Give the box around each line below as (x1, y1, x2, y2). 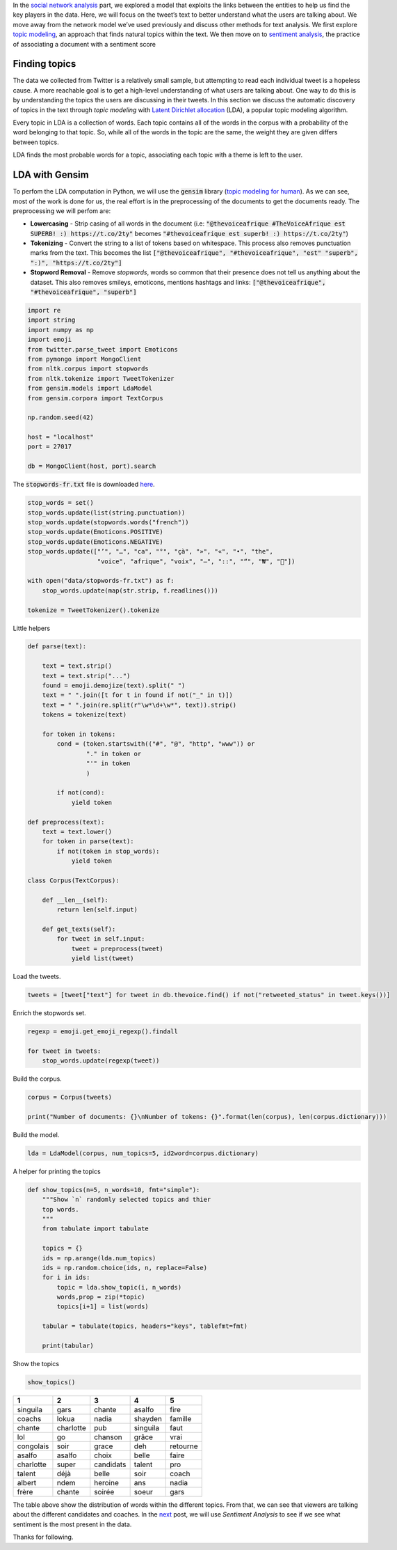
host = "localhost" (27, 433, 94, 441)
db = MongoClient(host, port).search (27, 462, 156, 470)
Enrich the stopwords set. (13, 1008, 86, 1017)
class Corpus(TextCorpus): (27, 876, 120, 884)
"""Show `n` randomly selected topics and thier (42, 1196, 211, 1204)
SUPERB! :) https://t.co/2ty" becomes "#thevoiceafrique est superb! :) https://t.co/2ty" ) (30, 229, 349, 237)
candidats (94, 1459, 127, 1469)
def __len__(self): (42, 895, 109, 904)
